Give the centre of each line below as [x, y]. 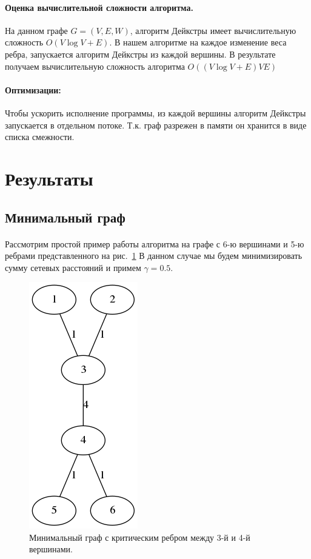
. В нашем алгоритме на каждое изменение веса [198, 42]
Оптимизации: [33, 89]
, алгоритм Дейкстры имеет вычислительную [213, 30]
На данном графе [36, 30]
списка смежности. [40, 137]
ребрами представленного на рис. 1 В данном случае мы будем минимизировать [154, 256]
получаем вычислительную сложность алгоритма [95, 66]
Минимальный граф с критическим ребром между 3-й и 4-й [140, 537]
